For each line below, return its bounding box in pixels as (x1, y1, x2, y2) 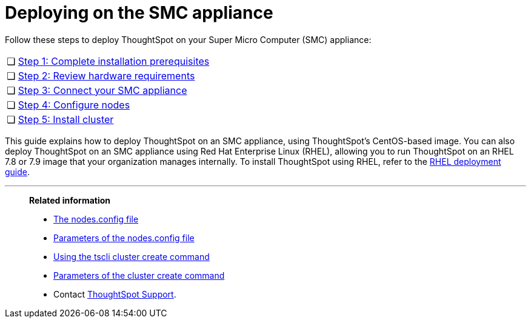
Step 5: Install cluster (18, 113, 114, 125)
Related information (29, 195, 111, 205)
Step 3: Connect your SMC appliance (18, 84, 187, 96)
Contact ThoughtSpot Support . (53, 288, 176, 299)
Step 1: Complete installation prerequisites (18, 55, 210, 67)
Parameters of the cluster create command (53, 270, 225, 281)
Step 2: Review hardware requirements (18, 69, 195, 82)
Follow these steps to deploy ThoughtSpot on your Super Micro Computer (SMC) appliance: (5, 34, 372, 45)
